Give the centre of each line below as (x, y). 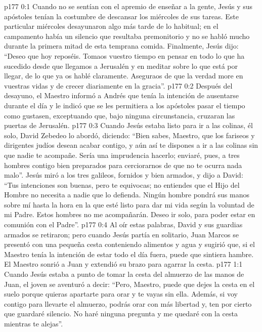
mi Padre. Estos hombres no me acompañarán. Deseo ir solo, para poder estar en (130, 214)
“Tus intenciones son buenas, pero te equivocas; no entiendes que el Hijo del (122, 184)
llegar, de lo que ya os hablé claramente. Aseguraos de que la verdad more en (124, 76)
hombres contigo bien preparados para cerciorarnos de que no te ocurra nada (123, 165)
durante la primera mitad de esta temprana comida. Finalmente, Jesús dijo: (121, 46)
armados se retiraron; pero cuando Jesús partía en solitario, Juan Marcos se (122, 234)
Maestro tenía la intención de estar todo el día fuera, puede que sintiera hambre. (129, 254)
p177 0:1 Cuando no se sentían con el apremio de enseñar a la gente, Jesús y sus (128, 6)
